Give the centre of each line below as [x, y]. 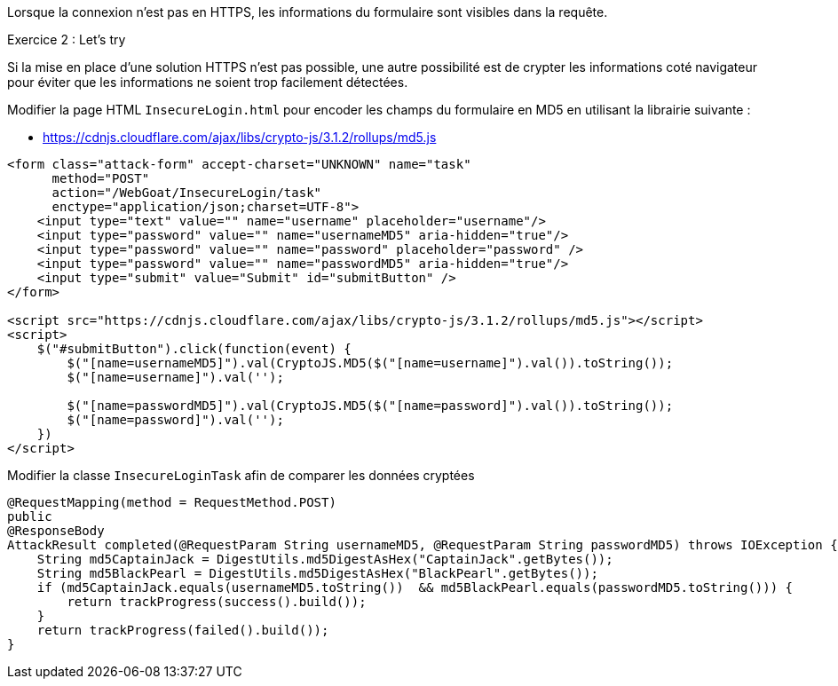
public [30, 516]
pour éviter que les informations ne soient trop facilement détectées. [208, 82]
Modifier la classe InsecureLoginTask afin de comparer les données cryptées [241, 475]
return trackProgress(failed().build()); [183, 630]
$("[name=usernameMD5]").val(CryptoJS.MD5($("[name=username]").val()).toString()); [370, 363]
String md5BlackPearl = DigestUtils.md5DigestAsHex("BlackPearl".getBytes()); [317, 573]
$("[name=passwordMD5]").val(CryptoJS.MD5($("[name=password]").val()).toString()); [370, 406]
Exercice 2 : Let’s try [67, 39]
